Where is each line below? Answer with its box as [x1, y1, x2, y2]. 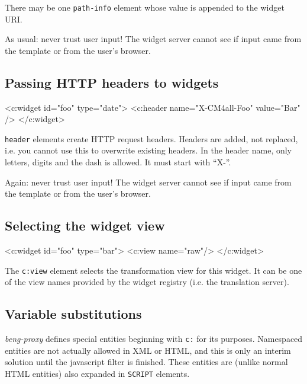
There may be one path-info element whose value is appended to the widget [5, 1, 285, 13]
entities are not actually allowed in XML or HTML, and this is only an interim [5, 344, 291, 356]
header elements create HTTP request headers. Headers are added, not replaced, [5, 132, 298, 145]
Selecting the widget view [5, 216, 165, 235]
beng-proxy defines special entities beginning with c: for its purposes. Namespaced [5, 332, 303, 345]
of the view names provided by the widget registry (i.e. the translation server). [5, 276, 289, 288]
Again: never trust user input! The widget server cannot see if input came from [5, 175, 292, 188]
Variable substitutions [5, 305, 142, 323]
